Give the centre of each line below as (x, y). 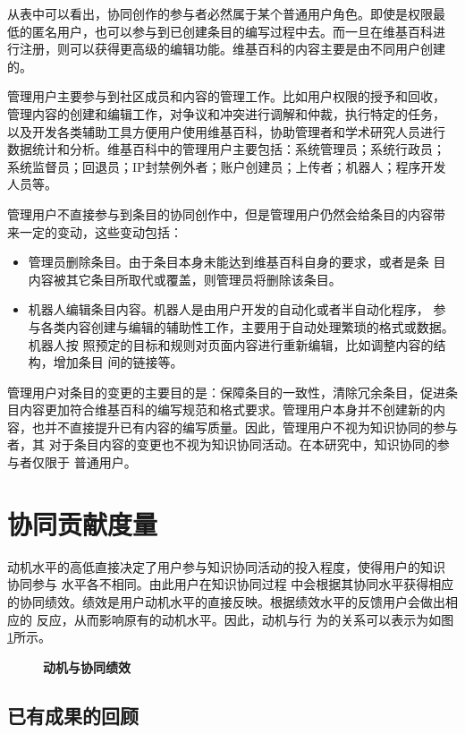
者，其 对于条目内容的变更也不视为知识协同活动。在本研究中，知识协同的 (222, 444)
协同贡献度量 (83, 523)
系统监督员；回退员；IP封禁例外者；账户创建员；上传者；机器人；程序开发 (227, 166)
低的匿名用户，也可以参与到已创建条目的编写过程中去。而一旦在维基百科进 (226, 31)
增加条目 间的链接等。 (118, 362)
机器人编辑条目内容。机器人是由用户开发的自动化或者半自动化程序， (228, 309)
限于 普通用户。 (90, 462)
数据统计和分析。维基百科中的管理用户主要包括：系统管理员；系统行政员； (226, 149)
